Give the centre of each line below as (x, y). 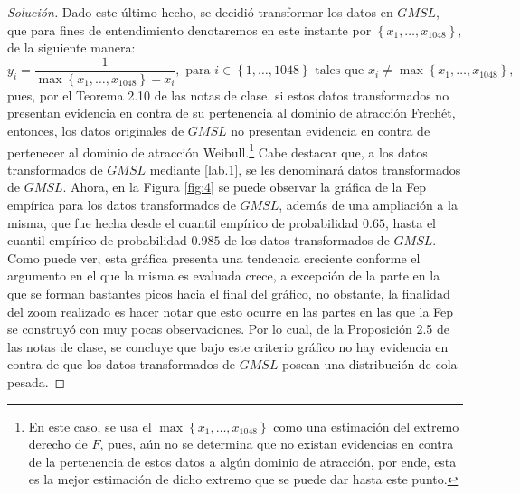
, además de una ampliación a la (368, 205)
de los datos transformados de (307, 240)
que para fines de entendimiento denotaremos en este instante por (189, 29)
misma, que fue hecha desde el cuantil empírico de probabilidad (183, 222)
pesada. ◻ (37, 382)
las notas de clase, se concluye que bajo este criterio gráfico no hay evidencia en (228, 346)
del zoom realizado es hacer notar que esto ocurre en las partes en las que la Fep (231, 311)
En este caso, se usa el (90, 426)
